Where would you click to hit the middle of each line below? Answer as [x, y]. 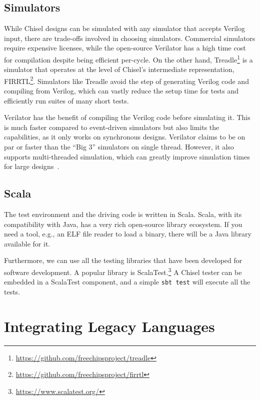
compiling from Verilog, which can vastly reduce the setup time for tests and [121, 91]
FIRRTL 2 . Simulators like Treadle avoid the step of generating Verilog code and [126, 80]
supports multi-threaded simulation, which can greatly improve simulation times [127, 156]
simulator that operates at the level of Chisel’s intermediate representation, [119, 69]
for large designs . [32, 166]
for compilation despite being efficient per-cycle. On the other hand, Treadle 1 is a [128, 58]
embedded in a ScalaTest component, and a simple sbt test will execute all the [127, 282]
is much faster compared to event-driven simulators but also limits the [112, 127]
